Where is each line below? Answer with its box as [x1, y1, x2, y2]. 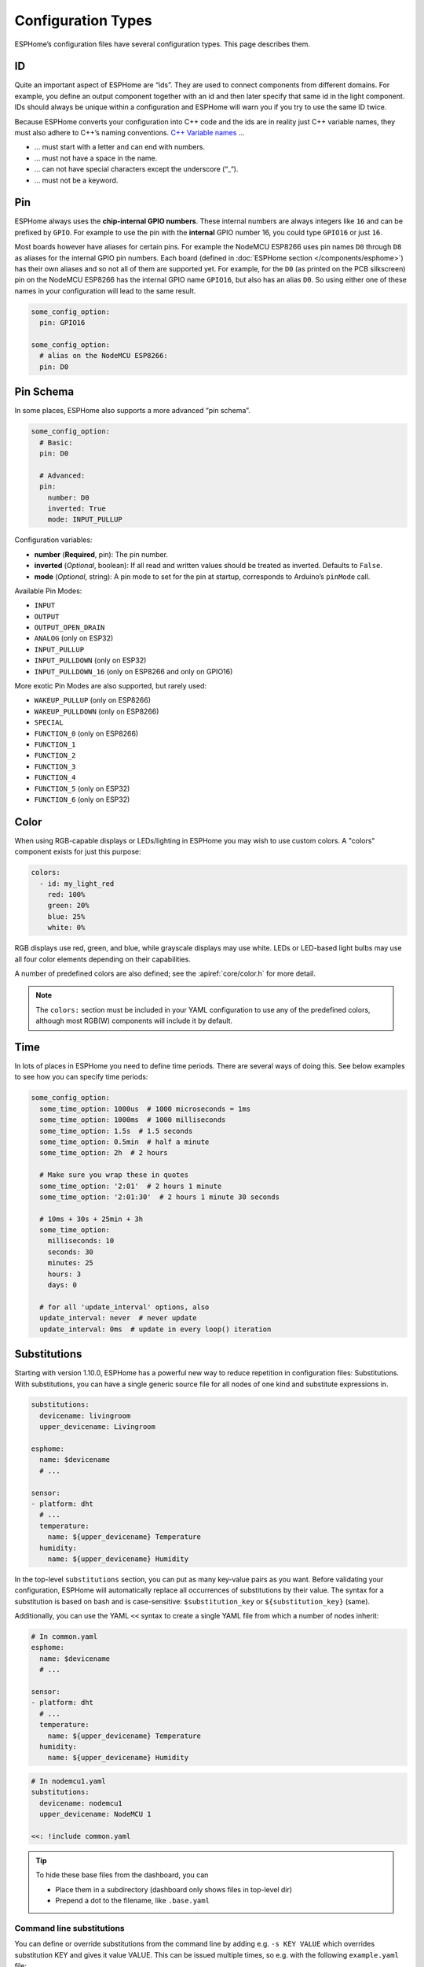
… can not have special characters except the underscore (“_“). [34, 164, 239, 174]
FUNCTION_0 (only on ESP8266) [34, 729, 139, 738]
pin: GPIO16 [39, 319, 86, 327]
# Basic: [39, 437, 73, 447]
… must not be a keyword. [34, 175, 119, 185]
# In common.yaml [31, 1633, 98, 1641]
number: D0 [47, 493, 90, 502]
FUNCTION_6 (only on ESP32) [34, 795, 130, 804]
